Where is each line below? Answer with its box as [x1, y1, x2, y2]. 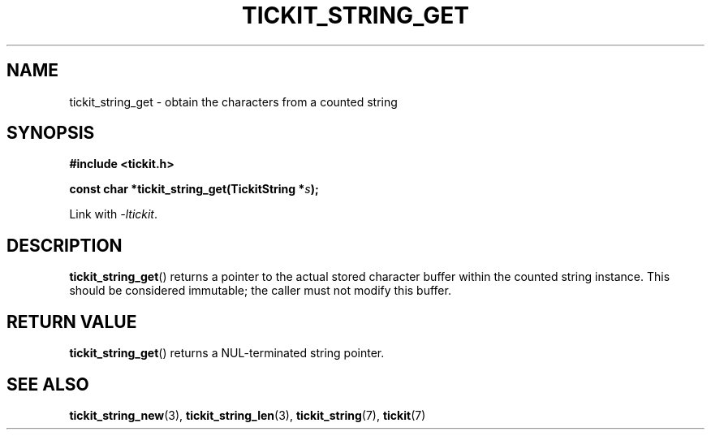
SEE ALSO [6, 373, 89, 395]
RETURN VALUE [6, 311, 137, 332]
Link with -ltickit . [69, 207, 158, 222]
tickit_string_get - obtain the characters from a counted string [69, 94, 398, 109]
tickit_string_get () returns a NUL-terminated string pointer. [69, 346, 385, 360]
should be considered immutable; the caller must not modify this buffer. [69, 283, 451, 298]
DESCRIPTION [6, 235, 123, 256]
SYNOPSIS [6, 123, 95, 144]
